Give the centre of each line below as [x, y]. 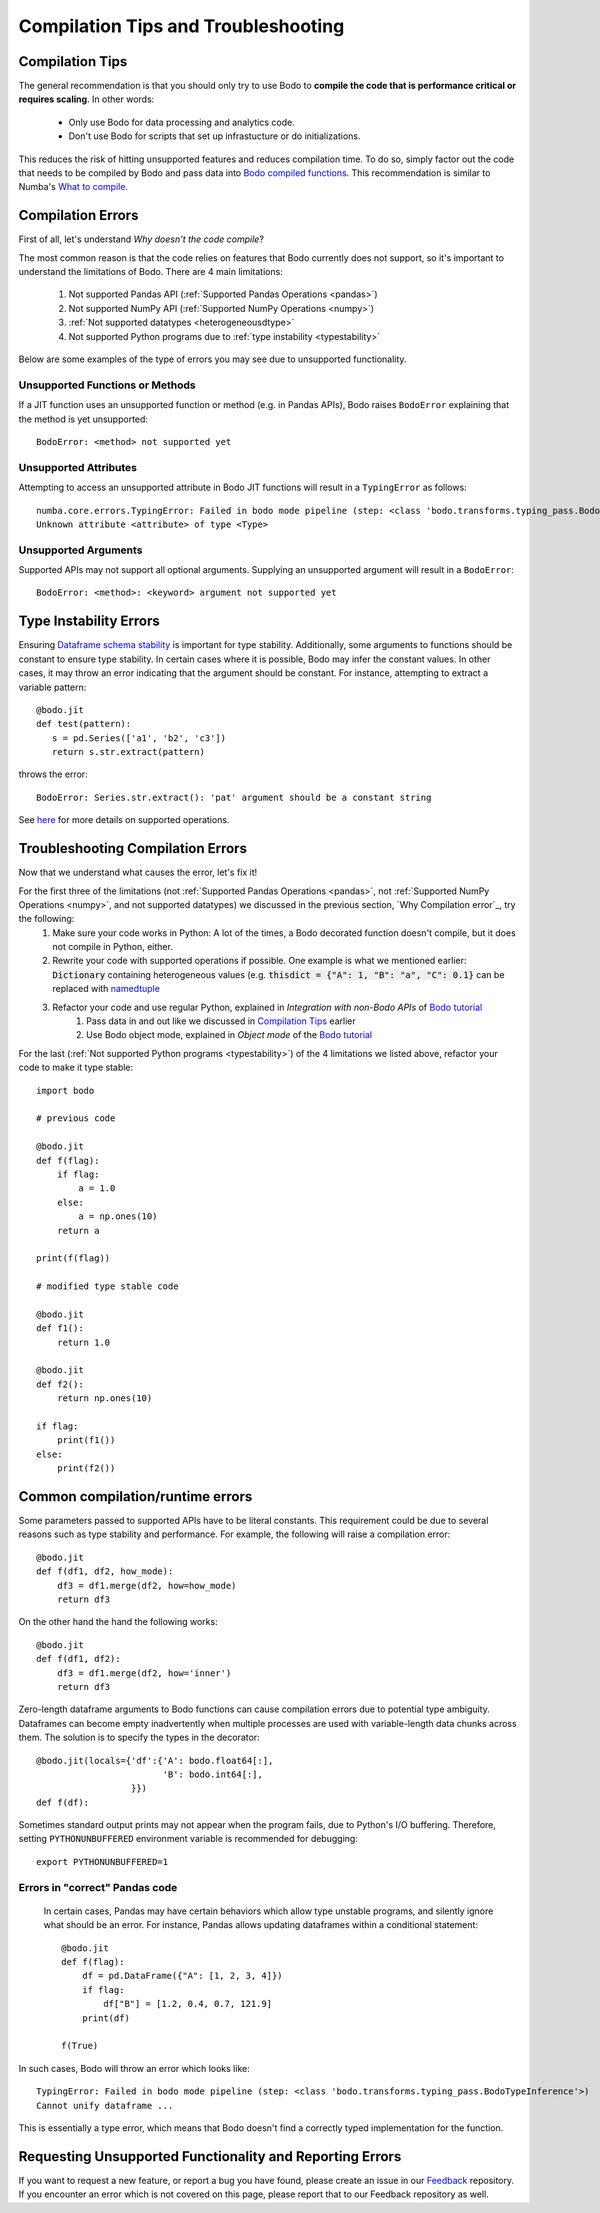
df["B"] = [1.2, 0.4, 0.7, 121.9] [188, 2004]
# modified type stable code [107, 1286]
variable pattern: [52, 687]
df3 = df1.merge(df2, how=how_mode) [146, 1585]
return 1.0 [83, 1342]
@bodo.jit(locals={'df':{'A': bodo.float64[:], [155, 1760]
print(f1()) [86, 1440]
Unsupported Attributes [77, 467]
